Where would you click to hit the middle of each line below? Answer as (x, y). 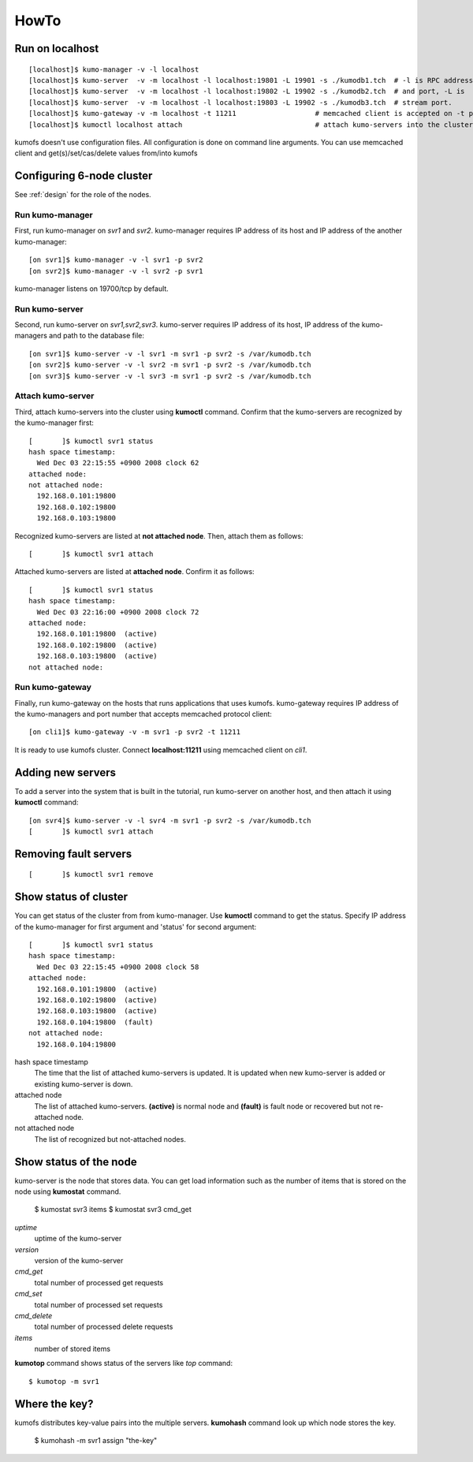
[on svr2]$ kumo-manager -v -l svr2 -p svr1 (116, 271)
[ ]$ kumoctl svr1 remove (91, 875)
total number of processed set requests (99, 1304)
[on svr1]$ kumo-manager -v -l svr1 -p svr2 (116, 260)
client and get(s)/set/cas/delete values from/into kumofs (106, 153)
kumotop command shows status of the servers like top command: (123, 1363)
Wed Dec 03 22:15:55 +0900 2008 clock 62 (118, 463)
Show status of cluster (71, 897)
